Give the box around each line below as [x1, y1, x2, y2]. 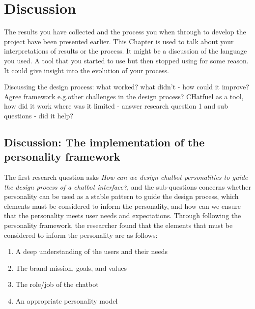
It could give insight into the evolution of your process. [4, 65, 169, 75]
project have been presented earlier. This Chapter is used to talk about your [4, 36, 234, 46]
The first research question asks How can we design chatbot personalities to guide [4, 172, 248, 182]
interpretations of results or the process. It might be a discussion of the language [4, 46, 247, 56]
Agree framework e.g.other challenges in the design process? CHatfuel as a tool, [4, 91, 244, 101]
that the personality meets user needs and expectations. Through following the [4, 210, 241, 221]
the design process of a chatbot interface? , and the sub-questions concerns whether [4, 181, 251, 192]
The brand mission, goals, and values [15, 262, 127, 273]
